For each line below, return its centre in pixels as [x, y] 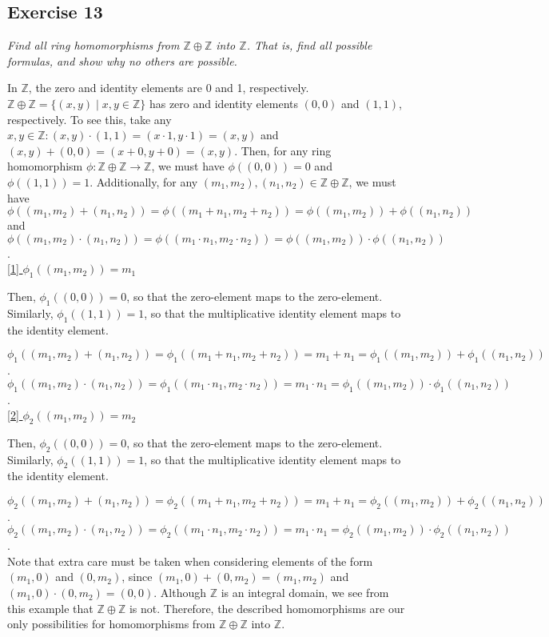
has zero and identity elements [224, 103]
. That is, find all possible [309, 45]
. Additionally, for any [144, 181]
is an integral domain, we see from [305, 593]
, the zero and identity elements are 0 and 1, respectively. [169, 88]
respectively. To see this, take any [90, 119]
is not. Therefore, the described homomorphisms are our [267, 608]
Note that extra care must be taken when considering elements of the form [190, 561]
